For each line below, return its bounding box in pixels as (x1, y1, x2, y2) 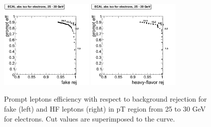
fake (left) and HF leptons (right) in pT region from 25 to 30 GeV (4, 103, 206, 114)
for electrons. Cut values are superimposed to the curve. (4, 113, 175, 124)
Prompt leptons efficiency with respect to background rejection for (4, 94, 207, 104)
